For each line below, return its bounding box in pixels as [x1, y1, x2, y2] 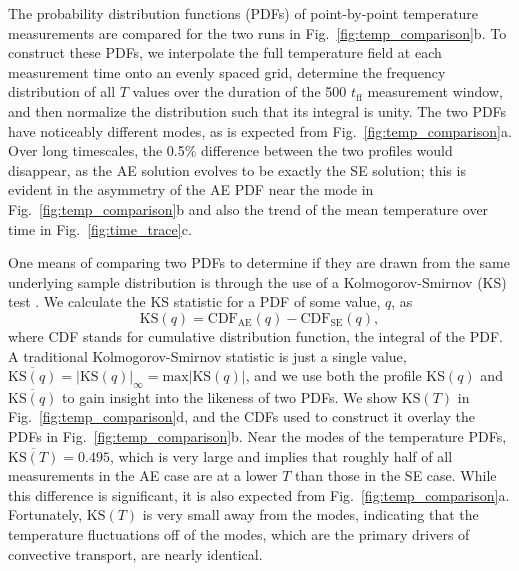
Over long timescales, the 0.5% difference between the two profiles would [8, 140, 453, 161]
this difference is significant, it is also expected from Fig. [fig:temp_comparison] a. [8, 484, 510, 505]
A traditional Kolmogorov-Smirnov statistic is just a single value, [8, 345, 407, 366]
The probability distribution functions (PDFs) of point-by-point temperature [8, 3, 479, 23]
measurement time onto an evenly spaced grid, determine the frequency [8, 61, 446, 82]
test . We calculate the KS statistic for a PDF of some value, [8, 291, 381, 312]
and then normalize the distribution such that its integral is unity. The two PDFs [8, 100, 507, 121]
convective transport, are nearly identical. [8, 543, 263, 564]
